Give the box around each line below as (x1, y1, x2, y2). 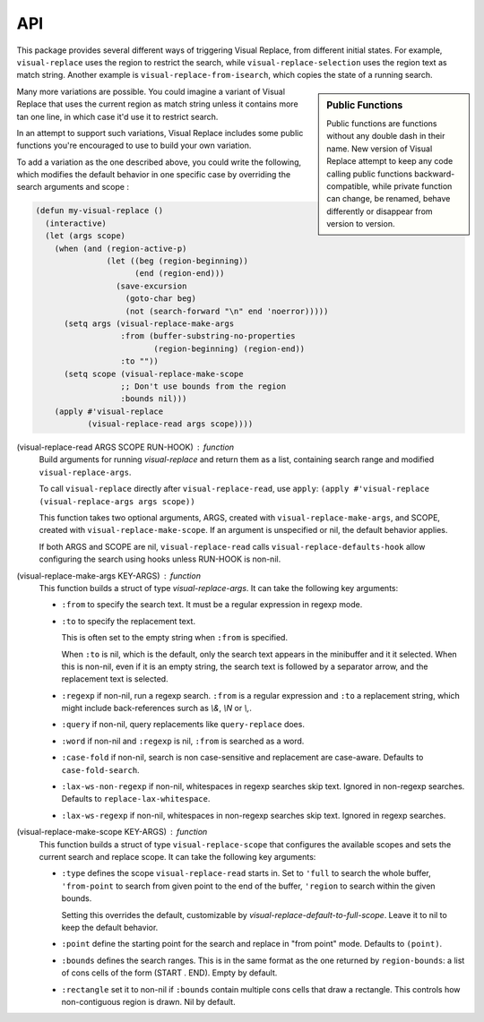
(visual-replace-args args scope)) (39, 496, 196, 506)
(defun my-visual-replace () (35, 206, 164, 216)
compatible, (326, 180, 371, 192)
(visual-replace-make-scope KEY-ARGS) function (16, 827, 208, 837)
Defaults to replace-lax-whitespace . (61, 794, 211, 804)
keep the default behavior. (61, 922, 159, 932)
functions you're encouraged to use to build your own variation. (16, 140, 252, 151)
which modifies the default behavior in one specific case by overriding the (16, 169, 291, 180)
